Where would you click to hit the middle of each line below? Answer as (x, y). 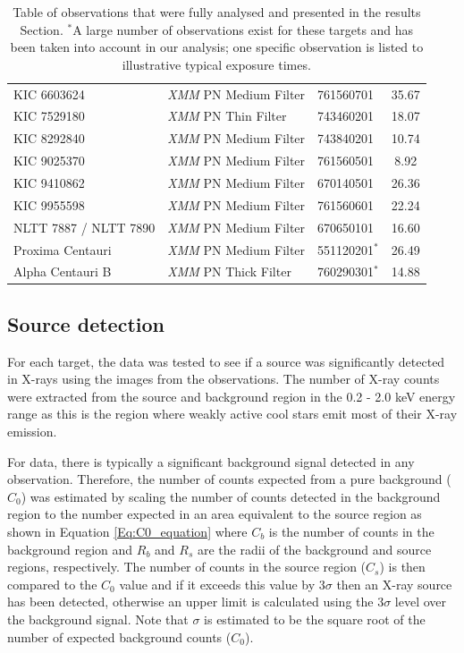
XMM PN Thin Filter (227, 116)
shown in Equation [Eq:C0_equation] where (127, 532)
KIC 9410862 (49, 182)
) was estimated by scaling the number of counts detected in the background (231, 496)
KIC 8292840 (49, 138)
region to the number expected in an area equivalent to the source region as (215, 514)
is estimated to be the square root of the (315, 619)
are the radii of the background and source (315, 549)
